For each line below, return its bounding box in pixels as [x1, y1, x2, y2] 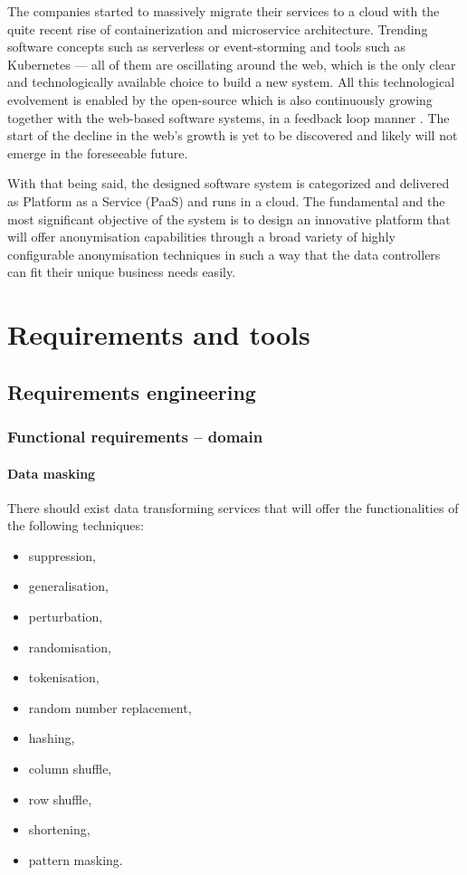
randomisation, [28, 637, 111, 656]
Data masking [7, 463, 96, 482]
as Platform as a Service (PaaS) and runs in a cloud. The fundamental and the [7, 191, 445, 210]
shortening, [28, 820, 91, 839]
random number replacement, [28, 698, 192, 717]
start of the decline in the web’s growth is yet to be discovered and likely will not [7, 126, 458, 145]
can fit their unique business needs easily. [7, 262, 236, 281]
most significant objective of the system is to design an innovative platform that [7, 209, 451, 228]
